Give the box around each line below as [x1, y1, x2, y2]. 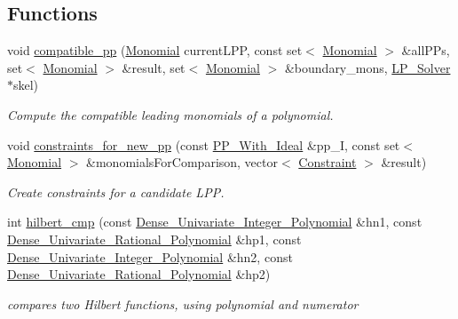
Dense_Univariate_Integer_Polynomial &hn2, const [7, 247, 293, 266]
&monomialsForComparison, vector [86, 153, 278, 171]
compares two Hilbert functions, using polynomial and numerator [7, 294, 359, 313]
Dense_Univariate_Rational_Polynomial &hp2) [7, 265, 271, 283]
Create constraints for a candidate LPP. [7, 182, 225, 201]
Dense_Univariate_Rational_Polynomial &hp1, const [7, 229, 302, 248]
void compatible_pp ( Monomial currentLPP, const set [7, 41, 303, 60]
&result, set [122, 58, 186, 76]
